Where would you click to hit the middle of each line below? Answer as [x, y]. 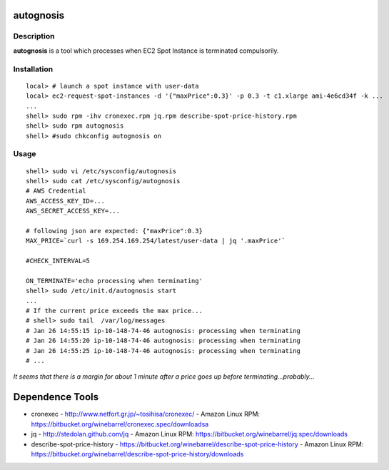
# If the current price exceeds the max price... [115, 311]
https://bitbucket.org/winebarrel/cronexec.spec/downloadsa [120, 424]
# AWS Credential [56, 191]
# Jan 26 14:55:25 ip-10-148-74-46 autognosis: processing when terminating [163, 351]
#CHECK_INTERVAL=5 [58, 261]
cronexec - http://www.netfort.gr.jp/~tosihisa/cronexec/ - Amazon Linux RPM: [146, 414]
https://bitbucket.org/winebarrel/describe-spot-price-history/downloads [137, 454]
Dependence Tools [56, 397]
